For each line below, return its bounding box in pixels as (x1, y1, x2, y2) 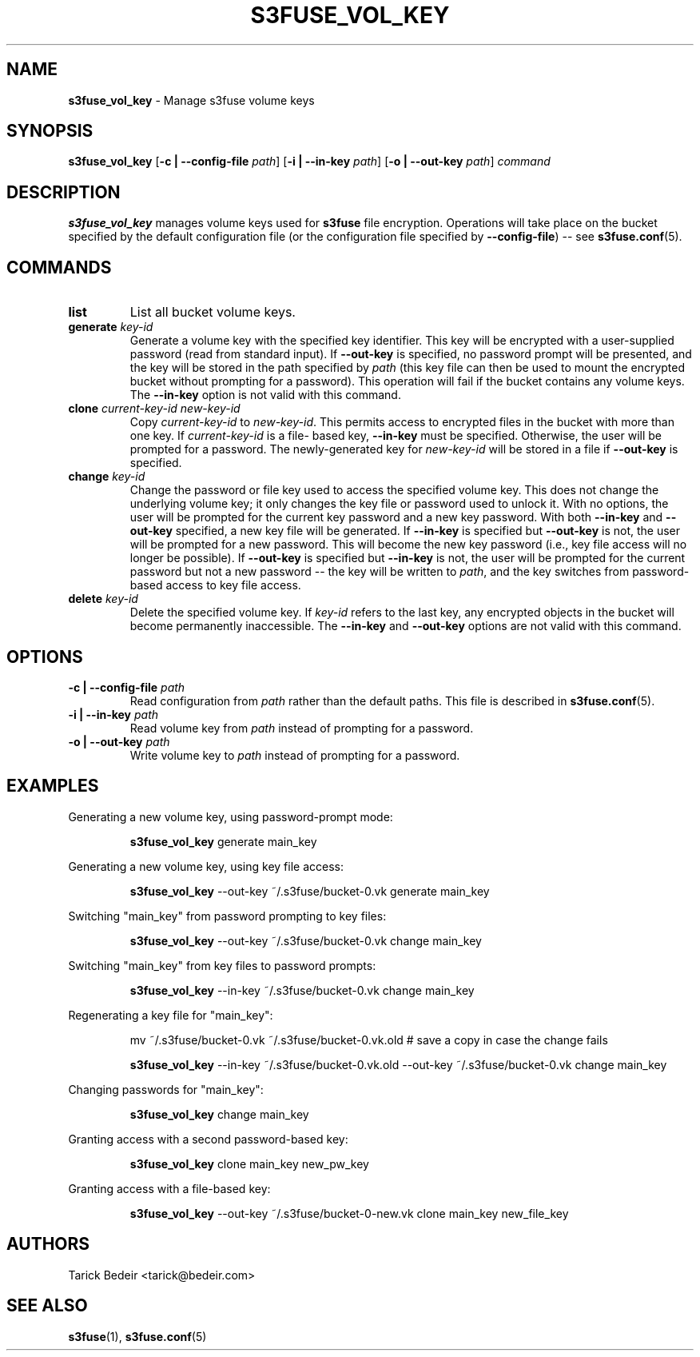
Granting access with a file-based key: (68, 1181, 271, 1195)
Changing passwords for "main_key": (68, 1082, 264, 1096)
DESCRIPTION (6, 182, 121, 202)
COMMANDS (6, 257, 112, 277)
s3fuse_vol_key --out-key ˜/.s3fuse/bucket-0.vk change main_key (129, 933, 482, 948)
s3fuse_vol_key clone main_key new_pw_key (129, 1156, 369, 1171)
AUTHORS (6, 1234, 90, 1255)
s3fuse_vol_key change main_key (129, 1107, 309, 1121)
